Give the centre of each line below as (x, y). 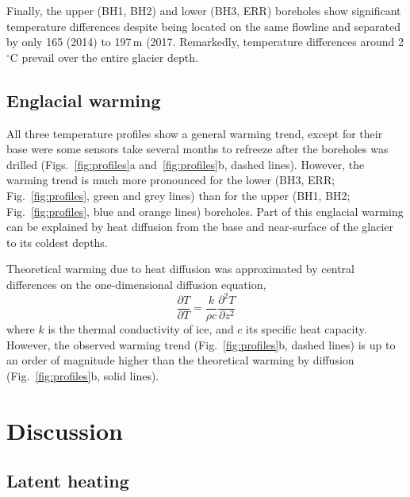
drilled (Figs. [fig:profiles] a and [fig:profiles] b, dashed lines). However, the (186, 164)
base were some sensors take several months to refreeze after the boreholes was (197, 149)
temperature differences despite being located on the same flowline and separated (204, 26)
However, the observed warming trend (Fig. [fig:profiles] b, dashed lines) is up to (201, 344)
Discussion (65, 430)
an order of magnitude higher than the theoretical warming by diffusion (180, 360)
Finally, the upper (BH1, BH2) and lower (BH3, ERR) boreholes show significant (204, 10)
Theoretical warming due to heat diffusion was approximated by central (180, 269)
